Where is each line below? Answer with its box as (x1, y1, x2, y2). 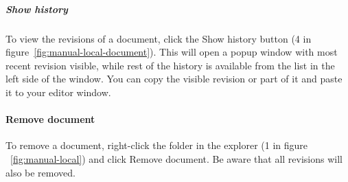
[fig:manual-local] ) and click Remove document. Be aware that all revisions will (10, 151, 343, 166)
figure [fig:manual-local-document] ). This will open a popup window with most (5, 45, 338, 59)
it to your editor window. (5, 84, 111, 99)
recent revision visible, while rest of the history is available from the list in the (5, 58, 335, 72)
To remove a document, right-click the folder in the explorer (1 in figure (5, 138, 308, 152)
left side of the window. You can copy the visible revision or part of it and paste (5, 71, 343, 86)
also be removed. (5, 165, 76, 179)
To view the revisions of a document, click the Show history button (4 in (5, 31, 312, 45)
